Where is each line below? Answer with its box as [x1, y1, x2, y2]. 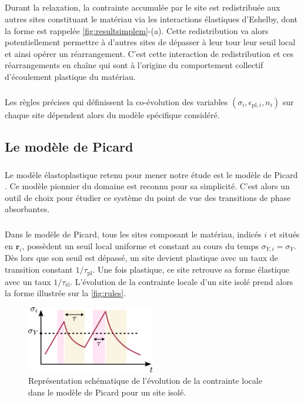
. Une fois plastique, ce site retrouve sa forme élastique [92, 263, 289, 276]
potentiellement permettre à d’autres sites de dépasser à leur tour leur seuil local [5, 36, 296, 48]
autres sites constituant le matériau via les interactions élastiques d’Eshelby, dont [5, 12, 298, 25]
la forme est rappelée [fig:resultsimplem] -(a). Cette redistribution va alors [5, 24, 269, 36]
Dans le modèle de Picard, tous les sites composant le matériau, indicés [5, 228, 262, 240]
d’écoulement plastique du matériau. [5, 70, 136, 82]
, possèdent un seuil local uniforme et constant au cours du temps [22, 240, 259, 252]
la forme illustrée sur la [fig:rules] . [5, 287, 126, 299]
